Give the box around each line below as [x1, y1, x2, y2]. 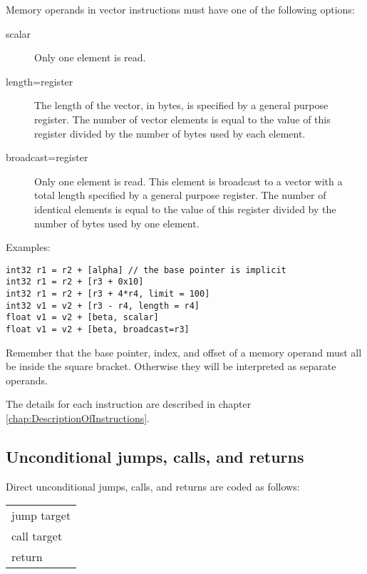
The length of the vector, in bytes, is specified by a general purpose [34, 98, 329, 113]
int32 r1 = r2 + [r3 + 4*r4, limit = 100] [6, 289, 210, 299]
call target [11, 528, 63, 545]
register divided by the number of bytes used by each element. [34, 125, 306, 140]
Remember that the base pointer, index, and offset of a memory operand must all [6, 344, 362, 359]
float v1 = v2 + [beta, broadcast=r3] [6, 324, 190, 334]
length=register [6, 73, 73, 88]
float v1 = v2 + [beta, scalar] [6, 312, 159, 323]
